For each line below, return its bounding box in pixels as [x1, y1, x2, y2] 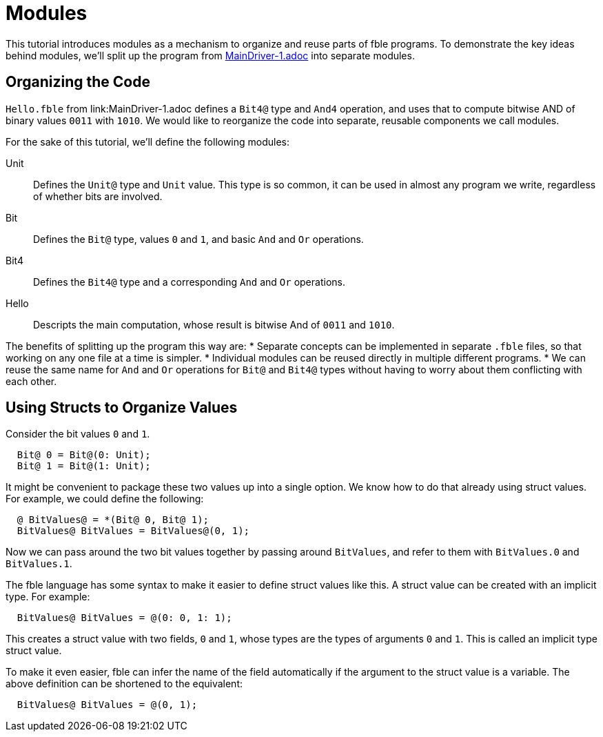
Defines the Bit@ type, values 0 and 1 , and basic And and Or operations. [33, 233, 364, 245]
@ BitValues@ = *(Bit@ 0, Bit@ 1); [17, 514, 209, 526]
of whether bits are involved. [33, 190, 163, 202]
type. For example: [6, 591, 90, 603]
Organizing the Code [6, 73, 150, 91]
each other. [6, 375, 57, 387]
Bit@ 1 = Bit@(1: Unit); [17, 460, 151, 472]
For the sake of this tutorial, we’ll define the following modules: [6, 135, 290, 148]
